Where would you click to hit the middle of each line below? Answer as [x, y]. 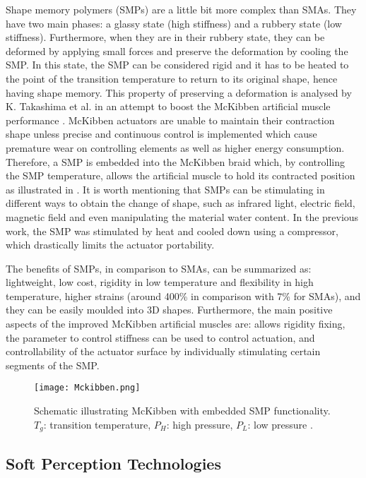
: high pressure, [200, 424]
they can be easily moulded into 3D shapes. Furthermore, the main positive [169, 310]
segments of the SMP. [53, 365]
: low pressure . [280, 424]
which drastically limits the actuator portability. [110, 245]
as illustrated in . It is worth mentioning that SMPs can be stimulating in [165, 189]
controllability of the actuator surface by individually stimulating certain [163, 351]
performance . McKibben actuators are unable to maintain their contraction [170, 120]
